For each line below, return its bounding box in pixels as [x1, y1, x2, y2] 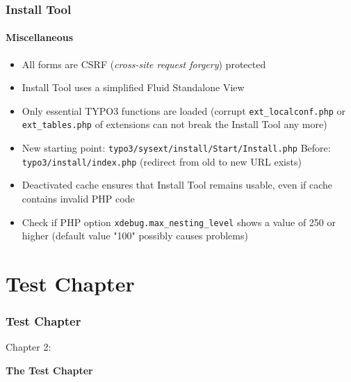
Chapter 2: [6, 340, 51, 354]
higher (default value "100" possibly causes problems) [22, 228, 248, 243]
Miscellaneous [6, 30, 74, 45]
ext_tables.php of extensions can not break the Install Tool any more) [22, 117, 327, 132]
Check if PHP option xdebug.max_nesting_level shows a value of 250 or [22, 214, 336, 229]
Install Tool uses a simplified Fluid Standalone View [22, 80, 245, 95]
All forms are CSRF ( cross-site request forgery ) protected [22, 56, 266, 71]
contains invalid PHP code [22, 191, 135, 206]
